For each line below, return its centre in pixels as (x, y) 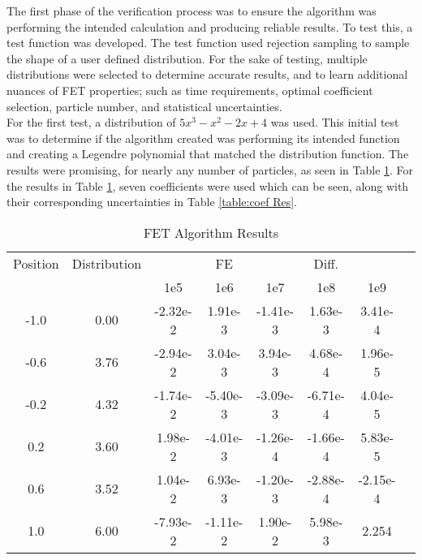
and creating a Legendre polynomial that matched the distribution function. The (208, 154)
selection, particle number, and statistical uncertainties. (144, 106)
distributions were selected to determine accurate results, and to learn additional (207, 74)
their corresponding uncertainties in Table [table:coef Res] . (152, 202)
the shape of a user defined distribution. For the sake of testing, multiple (187, 58)
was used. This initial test (335, 122)
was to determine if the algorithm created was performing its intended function (203, 138)
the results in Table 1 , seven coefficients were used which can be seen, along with (208, 185)
